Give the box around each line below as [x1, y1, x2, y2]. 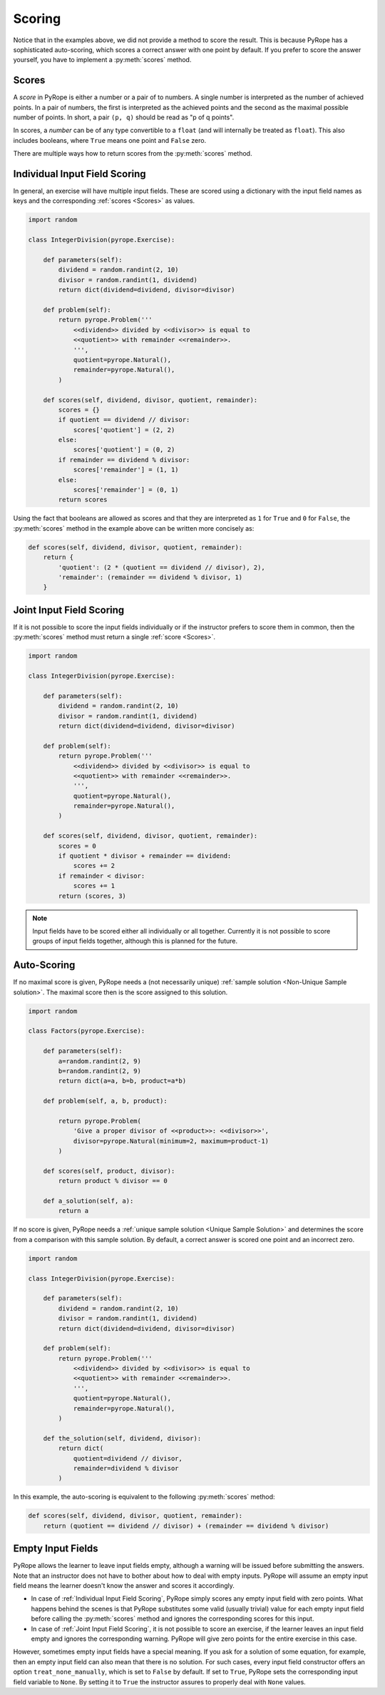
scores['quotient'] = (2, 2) [73, 426, 175, 434]
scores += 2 [73, 861, 115, 870]
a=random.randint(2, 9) [58, 1057, 142, 1065]
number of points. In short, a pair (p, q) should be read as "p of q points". [13, 113, 235, 121]
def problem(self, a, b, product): [43, 1097, 168, 1105]
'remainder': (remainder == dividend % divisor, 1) [58, 573, 243, 581]
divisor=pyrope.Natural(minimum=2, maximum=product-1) [73, 1136, 269, 1145]
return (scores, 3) [58, 891, 126, 900]
